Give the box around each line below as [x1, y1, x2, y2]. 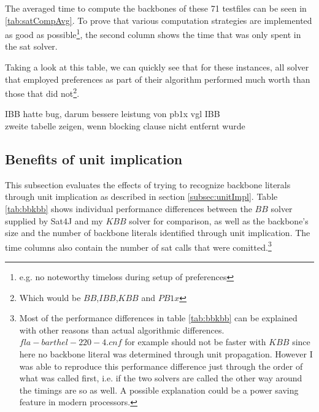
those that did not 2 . [5, 85, 80, 99]
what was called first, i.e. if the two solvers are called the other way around [19, 372, 302, 384]
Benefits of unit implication [5, 150, 183, 169]
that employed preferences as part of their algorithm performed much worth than [5, 72, 310, 85]
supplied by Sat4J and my [5, 214, 103, 227]
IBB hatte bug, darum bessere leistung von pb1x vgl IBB [5, 107, 220, 120]
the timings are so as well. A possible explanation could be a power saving [19, 383, 299, 396]
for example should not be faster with [125, 335, 266, 348]
